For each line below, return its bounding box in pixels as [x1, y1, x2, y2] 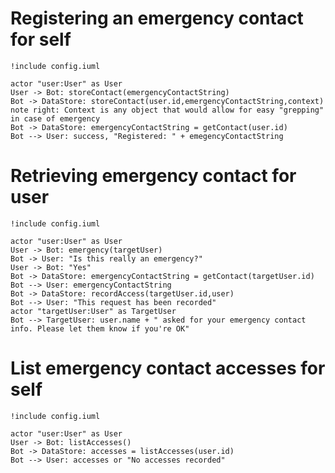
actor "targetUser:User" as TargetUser [10, 306, 177, 316]
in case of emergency [10, 113, 101, 124]
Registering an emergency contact [10, 7, 304, 30]
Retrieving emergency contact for [10, 165, 297, 187]
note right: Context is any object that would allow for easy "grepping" [10, 105, 325, 115]
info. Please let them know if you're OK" [10, 323, 190, 334]
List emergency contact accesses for [10, 357, 326, 380]
